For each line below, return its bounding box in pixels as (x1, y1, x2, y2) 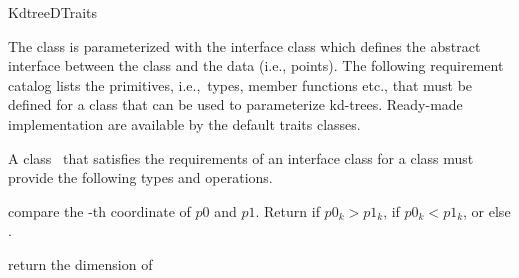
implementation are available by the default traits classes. (8, 113, 361, 134)
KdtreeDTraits (8, 2, 98, 22)
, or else (463, 200, 511, 221)
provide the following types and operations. (8, 167, 273, 188)
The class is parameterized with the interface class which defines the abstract (8, 35, 481, 56)
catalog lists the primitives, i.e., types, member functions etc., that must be (8, 74, 473, 95)
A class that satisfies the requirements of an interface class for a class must (8, 147, 474, 168)
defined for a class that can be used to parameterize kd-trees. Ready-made (8, 94, 463, 115)
